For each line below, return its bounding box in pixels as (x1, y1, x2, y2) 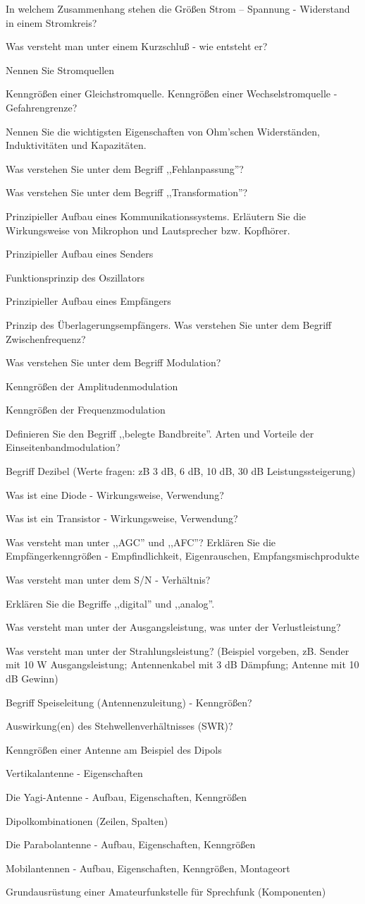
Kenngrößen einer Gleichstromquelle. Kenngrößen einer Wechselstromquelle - (6, 86, 338, 101)
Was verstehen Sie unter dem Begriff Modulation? (6, 355, 221, 370)
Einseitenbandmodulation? (6, 440, 120, 454)
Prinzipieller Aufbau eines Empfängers (6, 294, 171, 308)
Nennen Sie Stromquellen (6, 62, 115, 77)
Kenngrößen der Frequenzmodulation (6, 402, 166, 417)
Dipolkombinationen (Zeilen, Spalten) (6, 813, 168, 828)
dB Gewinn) (6, 671, 58, 685)
